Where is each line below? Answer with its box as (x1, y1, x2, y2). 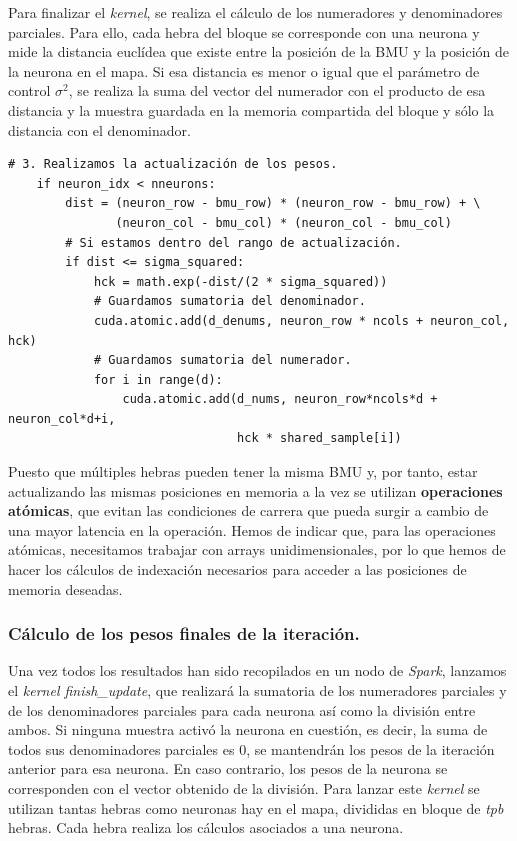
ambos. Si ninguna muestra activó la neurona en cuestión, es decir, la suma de (8, 719, 488, 740)
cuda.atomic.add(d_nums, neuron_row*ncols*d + (122, 392, 438, 407)
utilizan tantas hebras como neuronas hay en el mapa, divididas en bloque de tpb (8, 797, 504, 818)
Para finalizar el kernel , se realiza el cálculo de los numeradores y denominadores (8, 2, 503, 22)
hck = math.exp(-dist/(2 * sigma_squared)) (93, 274, 388, 289)
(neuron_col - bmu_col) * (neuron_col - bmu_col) (115, 215, 452, 230)
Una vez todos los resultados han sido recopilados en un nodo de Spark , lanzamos (8, 660, 507, 681)
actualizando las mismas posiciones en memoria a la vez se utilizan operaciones (8, 480, 503, 501)
